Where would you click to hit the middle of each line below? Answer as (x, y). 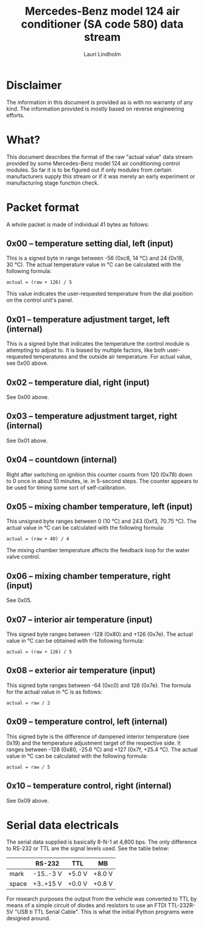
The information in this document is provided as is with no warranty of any (100, 102)
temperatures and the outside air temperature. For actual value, (112, 357)
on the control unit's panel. (40, 300)
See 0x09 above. (28, 800)
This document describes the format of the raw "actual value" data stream (100, 156)
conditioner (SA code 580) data (102, 24)
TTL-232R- (182, 905)
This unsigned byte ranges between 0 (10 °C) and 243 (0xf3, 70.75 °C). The (101, 521)
